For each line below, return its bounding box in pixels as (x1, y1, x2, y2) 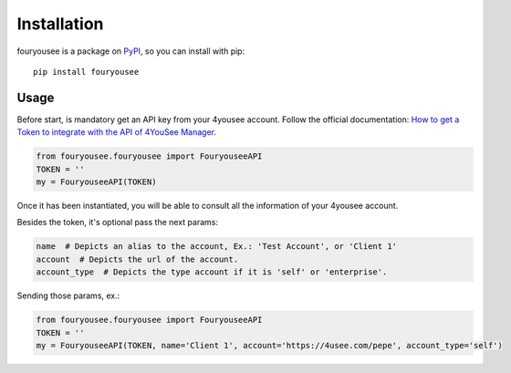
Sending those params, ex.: (16, 290, 120, 301)
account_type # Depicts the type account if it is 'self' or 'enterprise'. (36, 267, 388, 277)
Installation (16, 14, 104, 34)
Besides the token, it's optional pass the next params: (16, 217, 219, 228)
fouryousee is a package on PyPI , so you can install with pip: (16, 46, 245, 57)
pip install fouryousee (33, 67, 140, 77)
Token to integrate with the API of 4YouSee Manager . (16, 127, 217, 138)
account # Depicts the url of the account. (36, 254, 239, 264)
